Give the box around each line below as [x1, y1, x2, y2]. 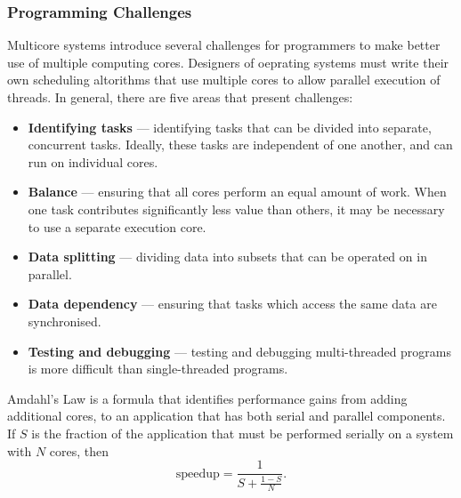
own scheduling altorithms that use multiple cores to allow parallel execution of [7, 70, 441, 89]
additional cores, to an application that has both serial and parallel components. [7, 406, 446, 425]
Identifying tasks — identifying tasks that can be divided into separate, [28, 117, 432, 136]
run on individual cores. [28, 152, 158, 171]
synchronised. [28, 311, 101, 330]
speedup [175, 467, 220, 480]
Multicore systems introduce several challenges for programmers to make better [7, 36, 441, 54]
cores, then [49, 441, 109, 460]
